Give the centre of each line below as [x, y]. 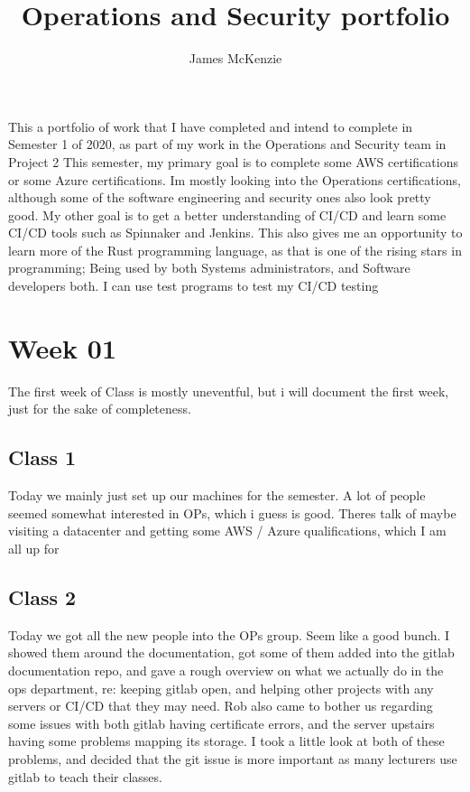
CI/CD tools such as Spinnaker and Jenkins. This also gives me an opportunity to [235, 233]
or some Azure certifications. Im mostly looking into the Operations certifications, [235, 179]
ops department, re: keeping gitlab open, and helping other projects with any [221, 688]
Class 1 [42, 457]
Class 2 [42, 596]
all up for [34, 548]
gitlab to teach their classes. [85, 776]
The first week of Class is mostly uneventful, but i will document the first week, [229, 391]
